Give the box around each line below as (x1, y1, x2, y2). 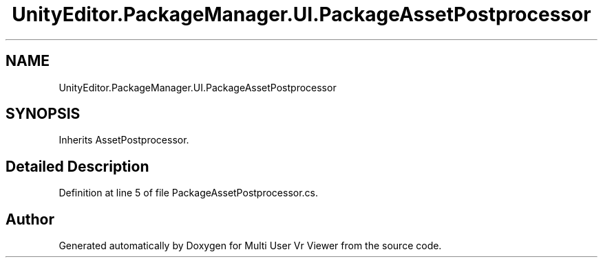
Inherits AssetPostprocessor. (59, 134, 189, 146)
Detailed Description (6, 157, 149, 175)
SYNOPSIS (6, 105, 81, 123)
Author (6, 210, 54, 228)
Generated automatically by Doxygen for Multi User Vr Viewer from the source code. (59, 240, 442, 252)
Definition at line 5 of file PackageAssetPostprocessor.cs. (59, 187, 319, 199)
